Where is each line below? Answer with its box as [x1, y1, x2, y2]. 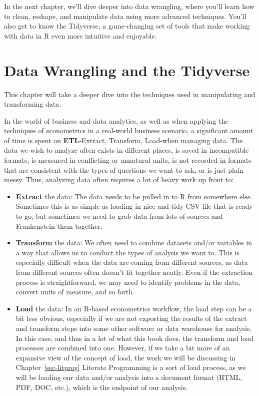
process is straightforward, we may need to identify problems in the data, [15, 276, 240, 287]
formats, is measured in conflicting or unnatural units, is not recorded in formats [4, 155, 251, 165]
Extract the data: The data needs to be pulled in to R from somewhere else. [15, 191, 252, 201]
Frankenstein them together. [15, 220, 102, 231]
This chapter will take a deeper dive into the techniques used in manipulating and [4, 89, 255, 99]
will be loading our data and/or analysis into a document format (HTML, [15, 371, 242, 382]
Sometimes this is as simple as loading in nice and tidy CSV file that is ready [15, 201, 253, 211]
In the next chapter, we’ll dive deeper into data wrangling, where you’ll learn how [4, 1, 254, 11]
